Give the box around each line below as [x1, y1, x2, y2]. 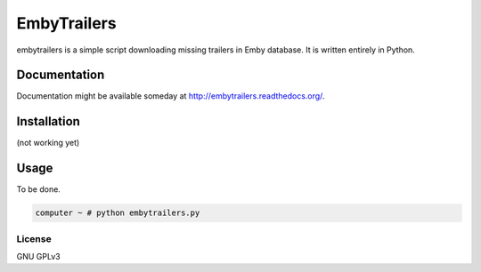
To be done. [16, 184, 61, 195]
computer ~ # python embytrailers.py [35, 208, 200, 218]
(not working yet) [16, 138, 80, 148]
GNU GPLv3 [16, 251, 61, 261]
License [16, 232, 53, 244]
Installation [16, 114, 80, 129]
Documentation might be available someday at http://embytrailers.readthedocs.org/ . [16, 91, 325, 101]
